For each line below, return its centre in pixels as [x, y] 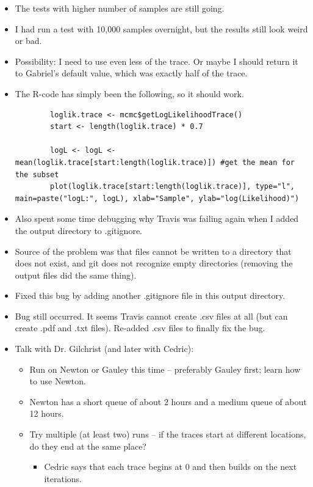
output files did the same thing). [76, 275]
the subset [37, 174]
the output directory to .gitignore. [79, 230]
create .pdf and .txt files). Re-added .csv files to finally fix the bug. [140, 328]
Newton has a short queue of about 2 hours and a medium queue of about [168, 401]
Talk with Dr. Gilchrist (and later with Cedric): [104, 349]
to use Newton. [58, 381]
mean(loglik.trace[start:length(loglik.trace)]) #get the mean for [155, 162]
